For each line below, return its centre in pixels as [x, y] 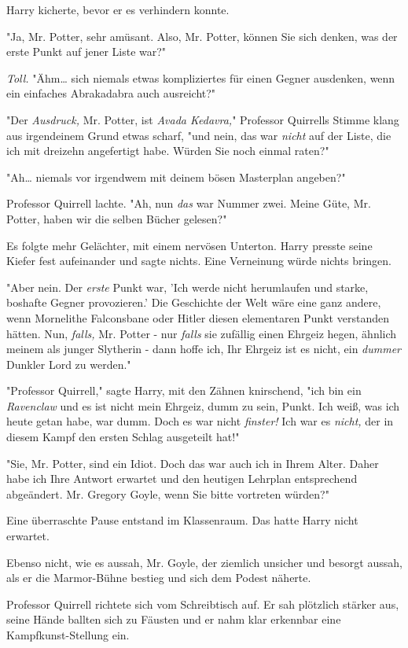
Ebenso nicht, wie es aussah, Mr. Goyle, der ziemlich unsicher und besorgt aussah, [204, 562]
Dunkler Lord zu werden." [69, 364]
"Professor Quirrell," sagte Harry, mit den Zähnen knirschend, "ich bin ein [184, 390]
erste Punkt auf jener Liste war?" [86, 52]
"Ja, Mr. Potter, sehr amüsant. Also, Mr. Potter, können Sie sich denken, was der [202, 36]
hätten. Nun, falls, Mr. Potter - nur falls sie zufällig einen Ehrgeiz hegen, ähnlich [202, 333]
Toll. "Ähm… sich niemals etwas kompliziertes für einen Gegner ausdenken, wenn [201, 77]
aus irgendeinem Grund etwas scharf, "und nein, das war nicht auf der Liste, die [199, 135]
